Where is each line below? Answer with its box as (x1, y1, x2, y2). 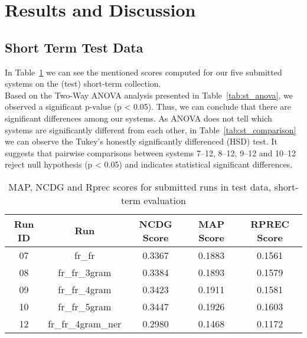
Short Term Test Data (5, 38, 143, 56)
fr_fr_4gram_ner (48, 316, 122, 330)
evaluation (143, 193, 186, 207)
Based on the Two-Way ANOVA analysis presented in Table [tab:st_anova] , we (5, 88, 293, 101)
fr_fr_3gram (58, 265, 112, 279)
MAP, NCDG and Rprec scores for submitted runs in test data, (8, 179, 272, 193)
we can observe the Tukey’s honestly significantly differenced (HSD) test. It (5, 135, 277, 147)
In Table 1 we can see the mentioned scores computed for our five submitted (5, 65, 282, 78)
